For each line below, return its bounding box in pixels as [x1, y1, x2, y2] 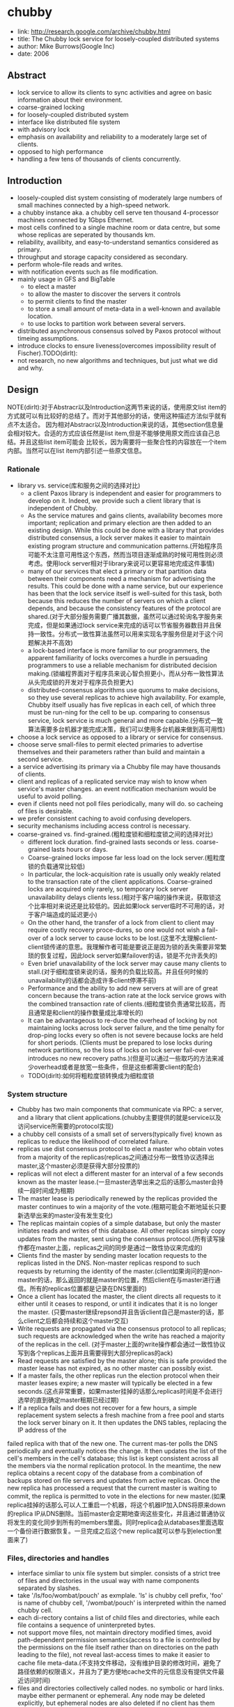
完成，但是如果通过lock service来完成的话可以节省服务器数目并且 [27, 621, 216, 629]
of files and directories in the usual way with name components [17, 1577, 200, 1585]
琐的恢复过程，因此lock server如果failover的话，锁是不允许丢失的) [27, 951, 218, 960]
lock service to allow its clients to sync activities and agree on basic [17, 88, 212, 96]
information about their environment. [17, 95, 123, 104]
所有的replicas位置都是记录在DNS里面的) [29, 1284, 148, 1293]
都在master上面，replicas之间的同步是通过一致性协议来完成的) [23, 1243, 203, 1252]
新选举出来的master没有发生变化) [17, 1211, 114, 1219]
